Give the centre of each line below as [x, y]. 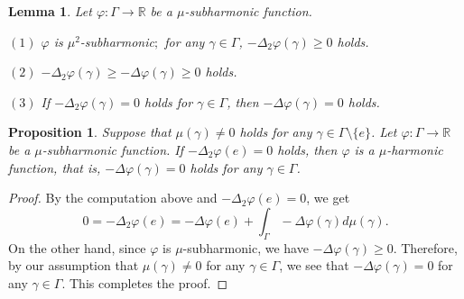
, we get [328, 198]
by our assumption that [74, 265]
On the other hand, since [77, 247]
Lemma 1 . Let [50, 11]
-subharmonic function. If [113, 149]
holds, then [307, 149]
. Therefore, [425, 247]
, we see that [314, 265]
